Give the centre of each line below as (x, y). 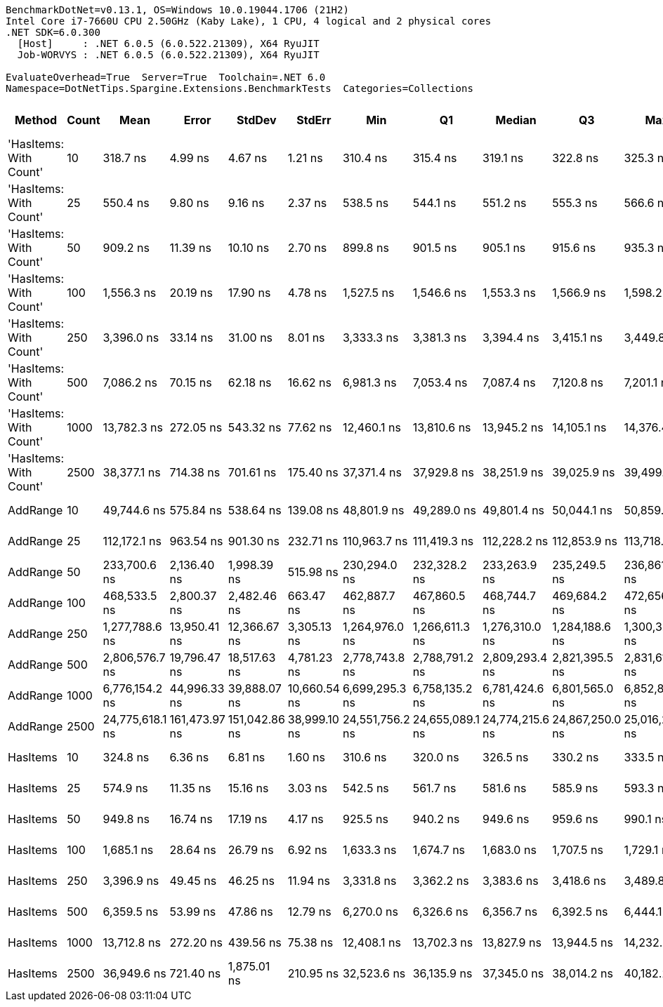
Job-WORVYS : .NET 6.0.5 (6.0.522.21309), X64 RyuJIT (168, 55)
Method (36, 120)
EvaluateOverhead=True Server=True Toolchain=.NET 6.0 (166, 77)
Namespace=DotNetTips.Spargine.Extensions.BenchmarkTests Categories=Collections (239, 88)
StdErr (314, 120)
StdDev (257, 120)
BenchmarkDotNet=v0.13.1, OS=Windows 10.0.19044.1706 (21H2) (177, 10)
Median (516, 120)
